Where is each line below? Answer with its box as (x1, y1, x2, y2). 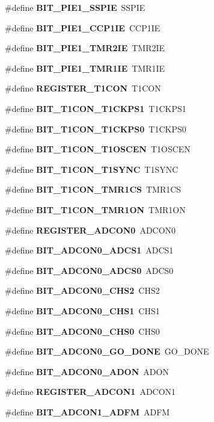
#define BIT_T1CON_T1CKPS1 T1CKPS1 (5, 102, 186, 114)
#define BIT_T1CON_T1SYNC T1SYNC (5, 163, 179, 175)
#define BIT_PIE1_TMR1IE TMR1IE (5, 61, 165, 74)
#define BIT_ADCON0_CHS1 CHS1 (5, 304, 160, 317)
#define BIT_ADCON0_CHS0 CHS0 (5, 324, 160, 337)
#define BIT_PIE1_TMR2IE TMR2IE (5, 42, 165, 54)
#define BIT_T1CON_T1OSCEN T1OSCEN (5, 143, 191, 155)
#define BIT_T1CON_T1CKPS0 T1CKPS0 (5, 122, 186, 135)
